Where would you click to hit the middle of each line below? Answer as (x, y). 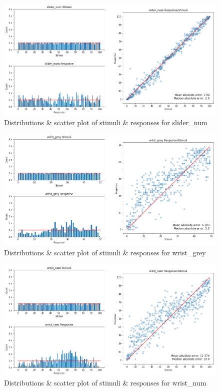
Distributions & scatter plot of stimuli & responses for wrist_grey (105, 252)
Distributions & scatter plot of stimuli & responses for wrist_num (105, 383)
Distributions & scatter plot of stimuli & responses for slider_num (106, 122)
